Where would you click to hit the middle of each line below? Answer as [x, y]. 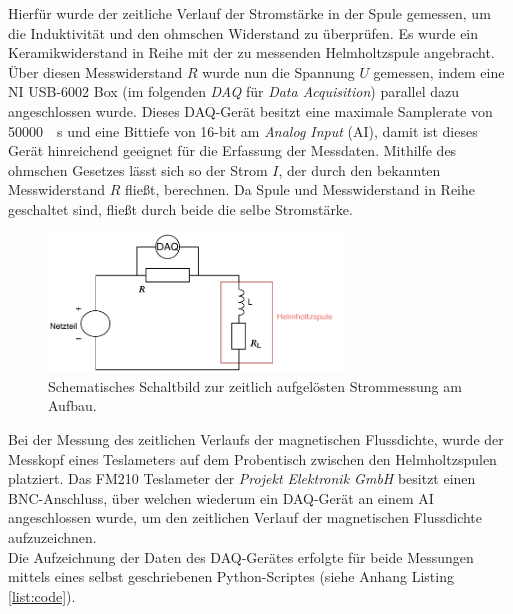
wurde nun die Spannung [278, 71]
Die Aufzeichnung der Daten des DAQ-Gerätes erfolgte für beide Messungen [241, 556]
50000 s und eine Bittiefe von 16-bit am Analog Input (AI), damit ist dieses [243, 130]
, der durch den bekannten [359, 169]
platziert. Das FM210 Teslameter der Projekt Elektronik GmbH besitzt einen [242, 478]
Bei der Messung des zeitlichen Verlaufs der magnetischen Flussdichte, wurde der [256, 438]
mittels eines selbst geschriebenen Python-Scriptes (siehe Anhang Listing [231, 576]
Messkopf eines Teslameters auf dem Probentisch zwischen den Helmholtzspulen [252, 458]
